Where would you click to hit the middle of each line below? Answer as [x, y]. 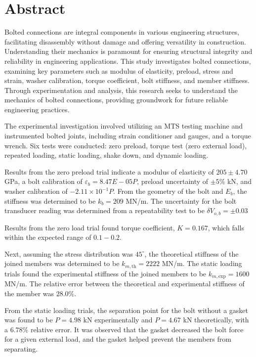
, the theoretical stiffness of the [192, 253]
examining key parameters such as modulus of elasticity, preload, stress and [119, 70]
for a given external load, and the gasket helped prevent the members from [118, 339]
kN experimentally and [118, 320]
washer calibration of [36, 191]
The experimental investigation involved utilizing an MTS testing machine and [124, 126]
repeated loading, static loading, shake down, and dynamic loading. [107, 155]
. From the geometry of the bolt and [168, 191]
